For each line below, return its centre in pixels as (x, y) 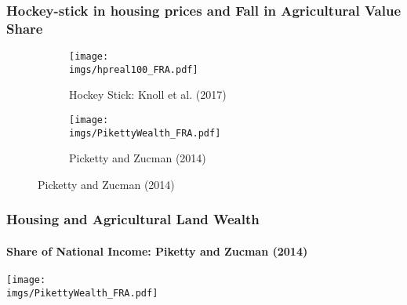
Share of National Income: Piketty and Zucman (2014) (157, 251)
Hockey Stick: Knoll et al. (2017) (148, 94)
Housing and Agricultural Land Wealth (133, 219)
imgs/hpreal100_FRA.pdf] (134, 69)
